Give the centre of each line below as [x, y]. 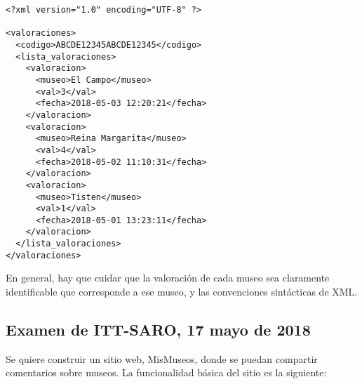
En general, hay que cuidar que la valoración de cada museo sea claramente [168, 278]
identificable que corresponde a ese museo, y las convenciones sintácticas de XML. [182, 292]
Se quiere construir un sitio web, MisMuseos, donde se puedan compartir [162, 358]
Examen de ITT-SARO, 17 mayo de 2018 [158, 330]
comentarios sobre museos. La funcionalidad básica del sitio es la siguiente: [166, 372]
